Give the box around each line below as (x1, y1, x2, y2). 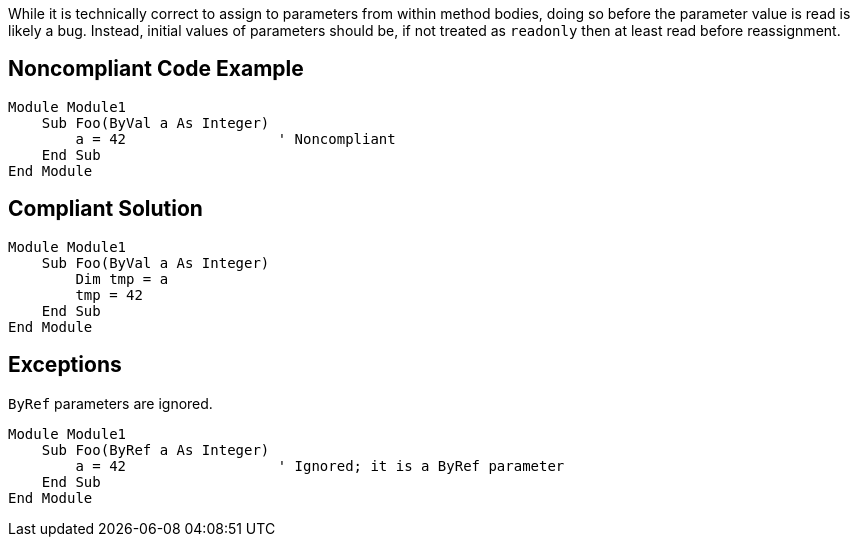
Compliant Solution (8, 196, 203, 222)
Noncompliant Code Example (8, 56, 304, 82)
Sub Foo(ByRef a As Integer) (41, 441, 270, 458)
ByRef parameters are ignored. (8, 394, 213, 412)
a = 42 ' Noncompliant (75, 130, 396, 147)
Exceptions (8, 352, 122, 378)
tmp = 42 (75, 286, 143, 303)
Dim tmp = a (75, 270, 169, 287)
